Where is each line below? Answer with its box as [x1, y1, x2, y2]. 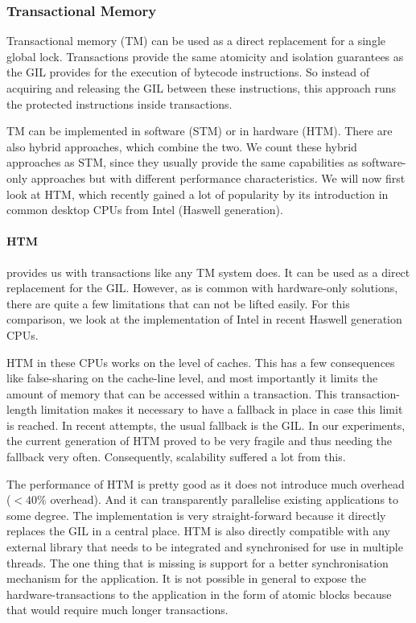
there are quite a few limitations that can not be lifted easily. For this [6, 295, 350, 311]
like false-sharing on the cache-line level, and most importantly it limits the [6, 369, 378, 386]
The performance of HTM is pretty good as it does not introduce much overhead [6, 475, 405, 492]
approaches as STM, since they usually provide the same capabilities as [6, 154, 358, 171]
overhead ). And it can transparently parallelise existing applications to [50, 491, 399, 508]
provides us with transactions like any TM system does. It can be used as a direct [6, 263, 410, 280]
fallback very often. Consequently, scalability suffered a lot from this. [6, 448, 346, 465]
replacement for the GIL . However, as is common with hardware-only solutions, [6, 279, 398, 296]
